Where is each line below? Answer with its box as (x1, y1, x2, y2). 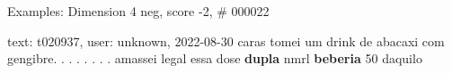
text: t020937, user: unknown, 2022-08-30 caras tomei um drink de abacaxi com (7, 31, 445, 50)
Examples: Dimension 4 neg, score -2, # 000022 (7, 2, 270, 20)
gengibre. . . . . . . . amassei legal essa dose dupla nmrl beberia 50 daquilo (7, 49, 422, 68)
